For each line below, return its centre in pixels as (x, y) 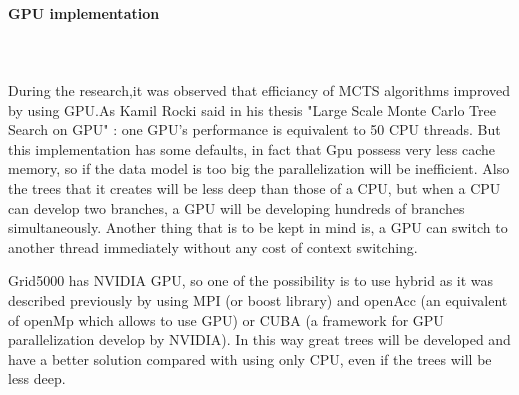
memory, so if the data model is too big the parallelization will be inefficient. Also (259, 168)
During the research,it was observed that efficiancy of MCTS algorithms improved (259, 89)
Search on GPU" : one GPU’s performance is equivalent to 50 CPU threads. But (254, 129)
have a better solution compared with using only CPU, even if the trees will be (250, 358)
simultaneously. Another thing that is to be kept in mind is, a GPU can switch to (258, 227)
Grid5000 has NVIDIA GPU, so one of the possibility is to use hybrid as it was (251, 280)
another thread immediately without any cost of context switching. (213, 246)
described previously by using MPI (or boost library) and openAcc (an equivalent (258, 299)
